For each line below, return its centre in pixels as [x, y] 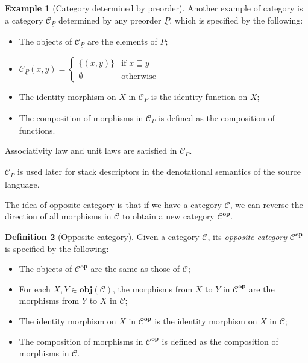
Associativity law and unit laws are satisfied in [91, 150]
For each [35, 289]
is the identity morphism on [206, 321]
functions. [37, 130]
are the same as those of [135, 269]
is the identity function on [199, 96]
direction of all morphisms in [58, 216]
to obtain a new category [168, 216]
